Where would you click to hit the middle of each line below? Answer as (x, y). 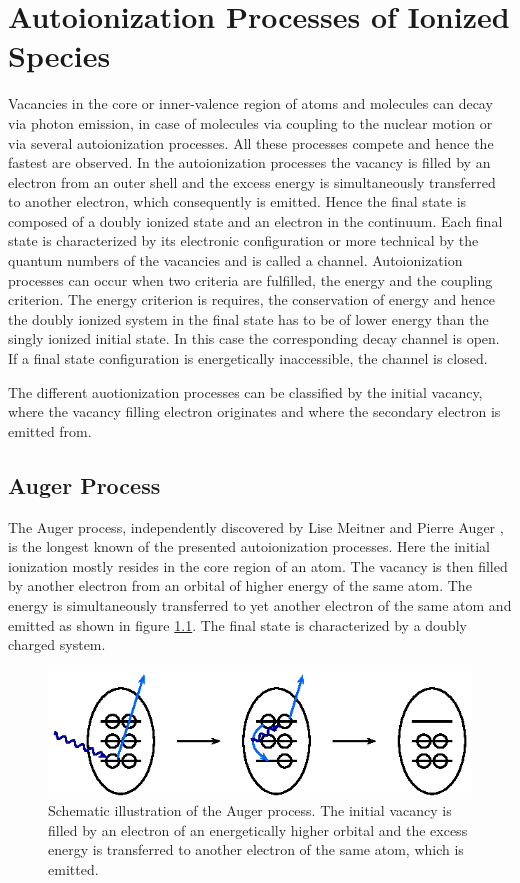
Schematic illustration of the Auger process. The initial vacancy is (250, 809)
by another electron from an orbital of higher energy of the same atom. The (240, 585)
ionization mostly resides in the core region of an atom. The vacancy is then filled (258, 565)
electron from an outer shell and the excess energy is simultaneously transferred (252, 181)
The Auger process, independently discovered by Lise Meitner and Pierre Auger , (256, 526)
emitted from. (50, 430)
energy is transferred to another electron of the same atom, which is (256, 849)
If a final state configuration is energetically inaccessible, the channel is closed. (248, 358)
